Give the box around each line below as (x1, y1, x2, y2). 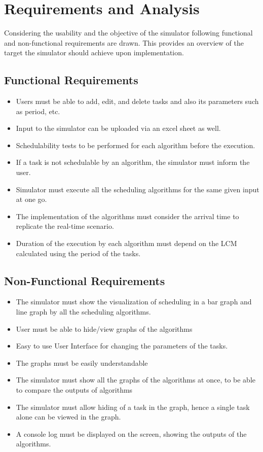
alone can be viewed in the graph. (16, 411, 121, 422)
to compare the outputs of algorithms (16, 385, 133, 395)
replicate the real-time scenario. (16, 221, 114, 231)
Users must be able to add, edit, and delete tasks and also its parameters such (16, 96, 259, 107)
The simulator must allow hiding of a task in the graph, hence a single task (16, 401, 250, 412)
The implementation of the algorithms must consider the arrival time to (16, 211, 239, 221)
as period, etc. (16, 106, 60, 116)
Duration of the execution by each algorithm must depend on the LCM (16, 238, 237, 249)
